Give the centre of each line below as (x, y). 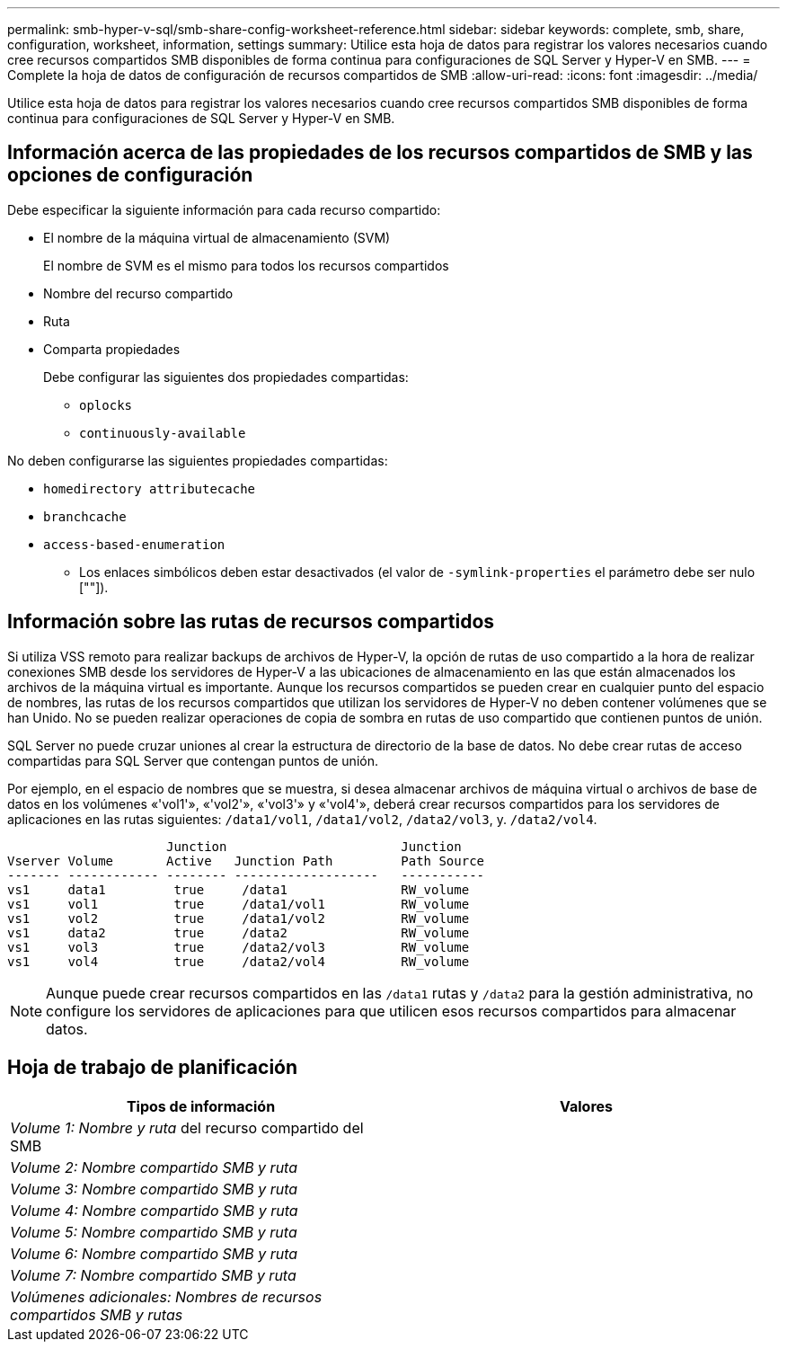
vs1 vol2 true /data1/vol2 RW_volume (239, 918)
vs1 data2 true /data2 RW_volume (239, 932)
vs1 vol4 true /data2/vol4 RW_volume (239, 961)
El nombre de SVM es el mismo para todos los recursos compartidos (246, 265)
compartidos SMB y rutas (97, 1314)
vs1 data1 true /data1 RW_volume (239, 889)
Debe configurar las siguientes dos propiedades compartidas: (226, 377)
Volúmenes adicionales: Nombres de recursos (166, 1296)
